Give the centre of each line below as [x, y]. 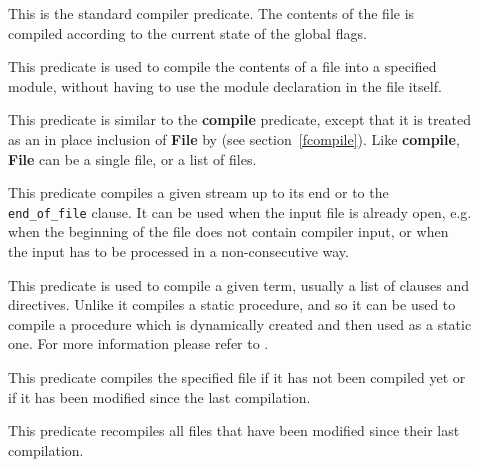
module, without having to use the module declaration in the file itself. [225, 85]
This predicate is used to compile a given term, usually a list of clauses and [239, 284]
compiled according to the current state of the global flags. [187, 32]
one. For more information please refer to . [138, 343]
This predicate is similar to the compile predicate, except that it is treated [240, 119]
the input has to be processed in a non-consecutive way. [178, 251]
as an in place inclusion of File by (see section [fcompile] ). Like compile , [234, 138]
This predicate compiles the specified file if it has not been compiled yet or [237, 376]
